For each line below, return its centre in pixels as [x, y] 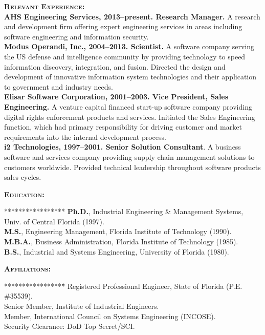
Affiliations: [27, 269]
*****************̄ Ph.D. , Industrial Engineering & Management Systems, [124, 211]
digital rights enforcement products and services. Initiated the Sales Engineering [130, 117]
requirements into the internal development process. [85, 137]
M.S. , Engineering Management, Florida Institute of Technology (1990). [118, 231]
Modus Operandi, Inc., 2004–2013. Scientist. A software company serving [129, 46]
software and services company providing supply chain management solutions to [129, 156]
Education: [24, 194]
